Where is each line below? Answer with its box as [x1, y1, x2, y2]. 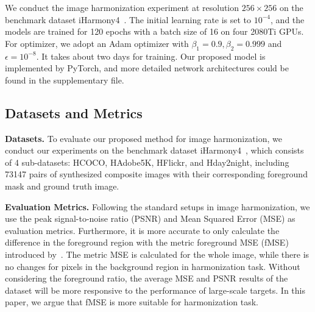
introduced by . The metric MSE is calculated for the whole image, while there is [5, 247, 310, 260]
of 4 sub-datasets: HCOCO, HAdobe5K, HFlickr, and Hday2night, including [5, 155, 289, 168]
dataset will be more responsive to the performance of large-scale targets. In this [5, 283, 305, 296]
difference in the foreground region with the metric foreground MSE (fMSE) [5, 236, 289, 249]
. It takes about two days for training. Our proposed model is [36, 49, 266, 62]
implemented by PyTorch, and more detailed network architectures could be [5, 62, 289, 74]
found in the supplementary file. [5, 73, 124, 86]
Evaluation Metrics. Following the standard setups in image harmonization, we [5, 200, 310, 213]
